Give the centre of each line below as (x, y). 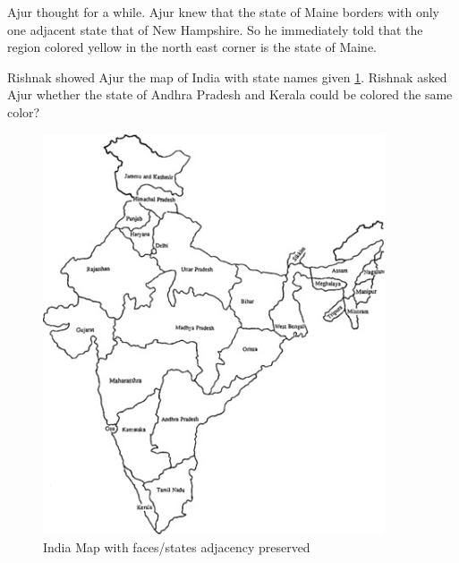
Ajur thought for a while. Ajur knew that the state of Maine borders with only (224, 12)
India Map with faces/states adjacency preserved (177, 546)
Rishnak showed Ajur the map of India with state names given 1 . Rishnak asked (227, 77)
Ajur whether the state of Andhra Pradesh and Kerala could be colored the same (230, 94)
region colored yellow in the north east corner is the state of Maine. (192, 47)
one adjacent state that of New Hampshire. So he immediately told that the (215, 29)
